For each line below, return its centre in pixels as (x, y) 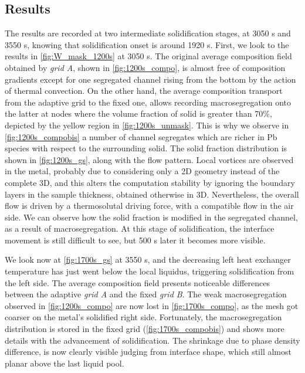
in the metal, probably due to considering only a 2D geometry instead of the (142, 171)
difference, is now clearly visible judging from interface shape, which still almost (148, 352)
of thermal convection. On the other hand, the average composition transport (144, 91)
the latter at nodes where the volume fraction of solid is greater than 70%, (138, 113)
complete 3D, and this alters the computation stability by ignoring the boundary (150, 182)
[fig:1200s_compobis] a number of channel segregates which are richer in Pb (141, 136)
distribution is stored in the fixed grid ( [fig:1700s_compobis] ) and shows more (145, 329)
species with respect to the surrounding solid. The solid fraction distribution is (146, 148)
